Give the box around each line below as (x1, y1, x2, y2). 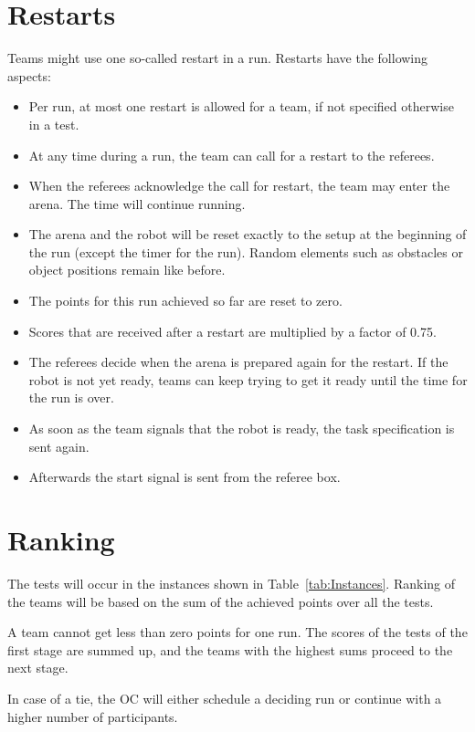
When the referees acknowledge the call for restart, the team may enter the (28, 176, 450, 195)
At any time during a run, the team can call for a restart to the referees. (28, 145, 435, 164)
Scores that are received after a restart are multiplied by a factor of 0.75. (28, 321, 437, 340)
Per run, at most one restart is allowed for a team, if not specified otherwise (28, 97, 454, 116)
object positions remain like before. (28, 260, 226, 279)
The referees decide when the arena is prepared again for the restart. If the (28, 352, 449, 371)
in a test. (28, 114, 79, 133)
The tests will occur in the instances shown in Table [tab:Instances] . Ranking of (7, 573, 456, 592)
